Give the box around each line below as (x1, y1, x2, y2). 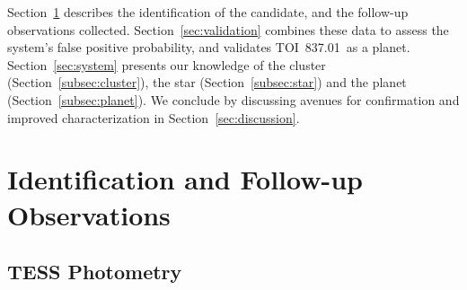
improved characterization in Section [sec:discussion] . (7, 108, 300, 127)
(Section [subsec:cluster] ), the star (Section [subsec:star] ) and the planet (7, 73, 407, 92)
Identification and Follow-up (7, 161, 364, 198)
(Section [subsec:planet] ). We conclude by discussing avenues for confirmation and (7, 90, 460, 109)
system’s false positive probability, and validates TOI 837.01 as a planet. (7, 38, 410, 57)
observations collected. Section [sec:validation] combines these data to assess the (7, 20, 449, 39)
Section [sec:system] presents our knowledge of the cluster (7, 55, 326, 74)
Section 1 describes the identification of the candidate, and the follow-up (7, 3, 409, 21)
